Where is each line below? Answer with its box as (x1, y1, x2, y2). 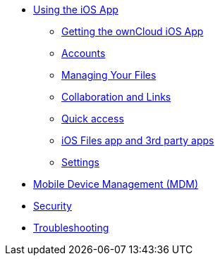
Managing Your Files (61, 69, 157, 81)
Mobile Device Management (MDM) (33, 178, 199, 190)
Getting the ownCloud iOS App (61, 25, 204, 37)
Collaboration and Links (61, 91, 171, 103)
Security (33, 200, 72, 212)
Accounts (61, 47, 106, 59)
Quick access (61, 113, 124, 125)
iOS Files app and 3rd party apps (61, 134, 214, 146)
